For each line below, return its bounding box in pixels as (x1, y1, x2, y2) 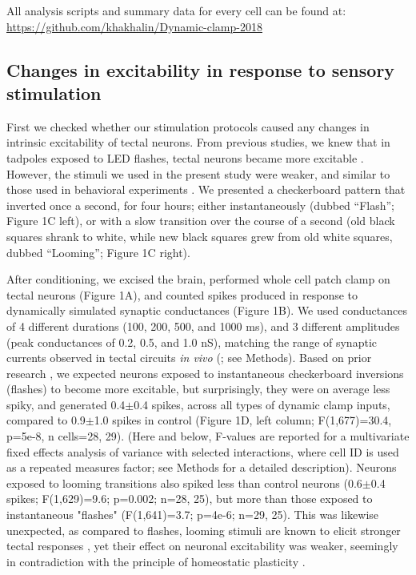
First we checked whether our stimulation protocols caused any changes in (6, 118, 370, 135)
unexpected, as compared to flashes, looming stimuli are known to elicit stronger (6, 521, 401, 538)
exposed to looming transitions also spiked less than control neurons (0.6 (6, 474, 362, 491)
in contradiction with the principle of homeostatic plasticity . (6, 553, 306, 569)
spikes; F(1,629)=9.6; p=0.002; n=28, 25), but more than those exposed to (6, 490, 373, 507)
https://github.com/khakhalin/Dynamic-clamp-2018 (6, 18, 262, 34)
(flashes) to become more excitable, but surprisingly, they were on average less (6, 380, 390, 397)
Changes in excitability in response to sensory (6, 57, 395, 82)
